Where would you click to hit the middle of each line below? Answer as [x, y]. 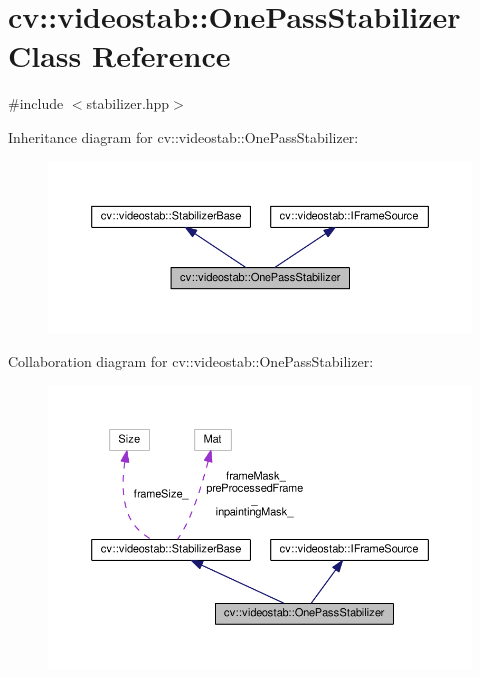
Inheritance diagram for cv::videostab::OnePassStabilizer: [183, 136]
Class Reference [119, 55]
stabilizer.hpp [128, 103]
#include [36, 103]
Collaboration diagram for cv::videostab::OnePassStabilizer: [191, 360]
